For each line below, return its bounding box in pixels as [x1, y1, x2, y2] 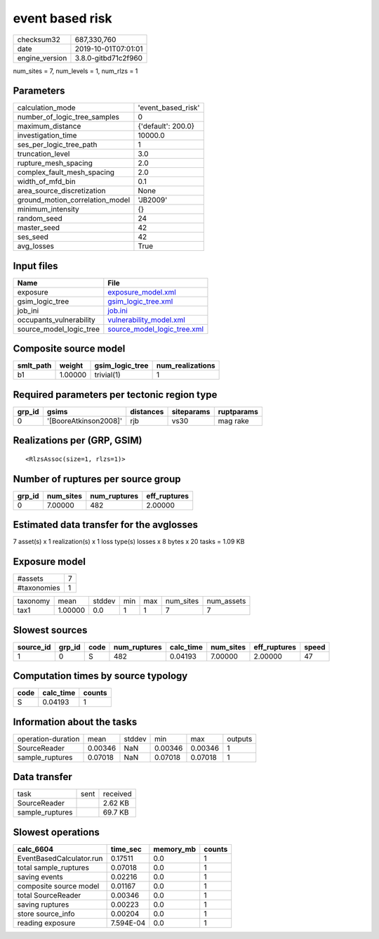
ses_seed [17, 232, 49, 242]
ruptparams [218, 407, 259, 416]
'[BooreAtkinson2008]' [46, 416, 123, 425]
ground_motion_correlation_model [17, 195, 131, 205]
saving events [17, 872, 63, 881]
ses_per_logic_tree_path [17, 140, 98, 150]
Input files [13, 260, 59, 272]
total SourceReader [17, 890, 81, 900]
